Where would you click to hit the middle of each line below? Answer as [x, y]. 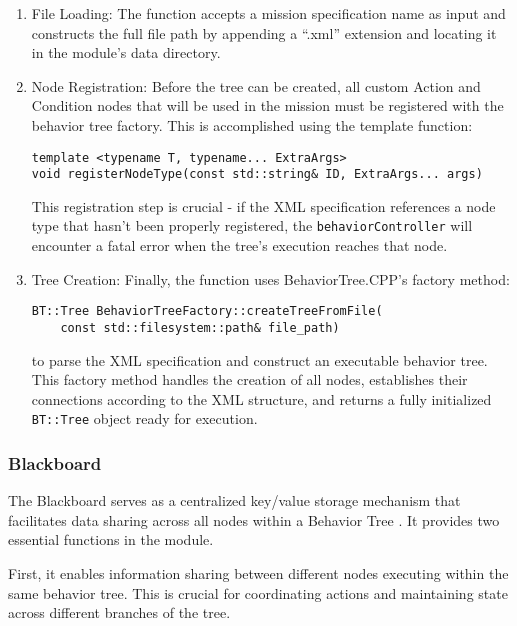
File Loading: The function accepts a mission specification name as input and [268, 13]
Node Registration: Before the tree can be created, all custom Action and [256, 85]
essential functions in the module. [111, 539]
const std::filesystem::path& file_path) [200, 327]
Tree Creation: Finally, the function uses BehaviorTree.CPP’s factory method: [270, 278]
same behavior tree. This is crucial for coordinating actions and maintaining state [258, 592]
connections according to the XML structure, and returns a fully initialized [261, 398]
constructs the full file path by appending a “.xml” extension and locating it [264, 32]
